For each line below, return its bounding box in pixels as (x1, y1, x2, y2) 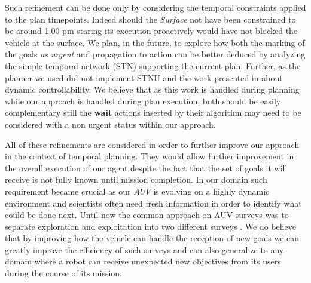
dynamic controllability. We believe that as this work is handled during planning (5, 83, 300, 96)
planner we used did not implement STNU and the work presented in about (5, 71, 283, 84)
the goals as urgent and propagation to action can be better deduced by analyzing (5, 48, 306, 60)
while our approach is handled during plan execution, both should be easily (5, 94, 281, 107)
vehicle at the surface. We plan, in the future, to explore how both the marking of (5, 36, 305, 48)
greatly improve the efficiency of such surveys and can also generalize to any (5, 243, 284, 256)
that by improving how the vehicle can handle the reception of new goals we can (5, 232, 300, 244)
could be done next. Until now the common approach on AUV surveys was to (5, 208, 289, 221)
